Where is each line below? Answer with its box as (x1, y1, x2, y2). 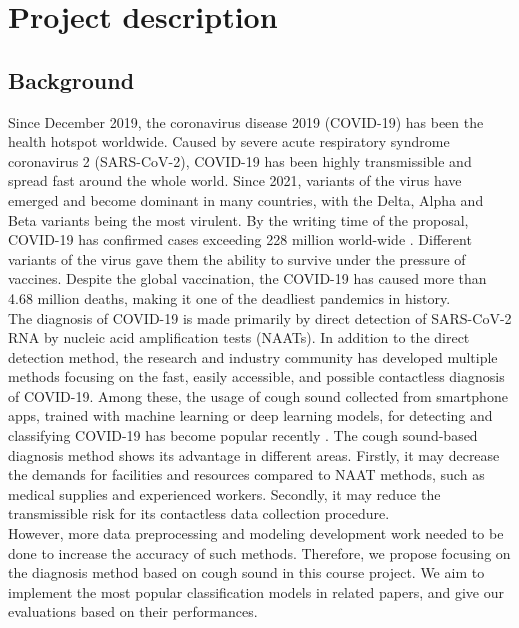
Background (8, 64, 135, 95)
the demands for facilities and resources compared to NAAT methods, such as (8, 464, 485, 485)
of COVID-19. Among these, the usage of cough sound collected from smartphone (8, 385, 508, 406)
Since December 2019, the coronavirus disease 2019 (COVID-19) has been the (8, 111, 484, 132)
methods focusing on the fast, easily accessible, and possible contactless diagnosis (8, 366, 505, 387)
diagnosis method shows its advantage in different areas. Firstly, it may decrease (8, 444, 500, 465)
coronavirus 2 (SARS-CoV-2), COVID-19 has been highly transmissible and (8, 150, 472, 171)
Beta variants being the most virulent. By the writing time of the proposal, (8, 209, 469, 230)
